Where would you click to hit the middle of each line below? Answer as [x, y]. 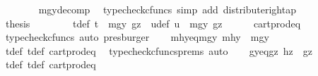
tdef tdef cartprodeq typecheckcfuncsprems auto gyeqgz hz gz [159, 50]
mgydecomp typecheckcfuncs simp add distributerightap [167, 9]
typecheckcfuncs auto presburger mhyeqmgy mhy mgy [137, 37]
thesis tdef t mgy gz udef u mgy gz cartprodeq [153, 23]
